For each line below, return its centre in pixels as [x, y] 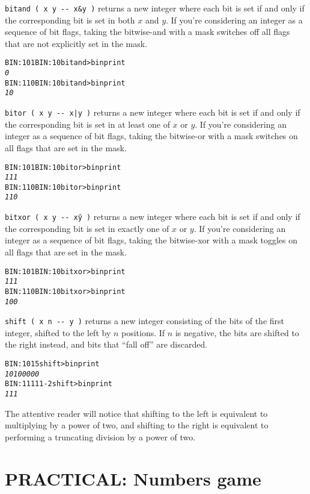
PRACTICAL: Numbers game [133, 478]
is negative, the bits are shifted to [237, 332]
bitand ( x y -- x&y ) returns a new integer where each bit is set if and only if [155, 8]
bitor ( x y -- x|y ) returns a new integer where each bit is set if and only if [153, 112]
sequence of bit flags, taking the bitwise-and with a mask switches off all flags [147, 32]
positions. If [143, 332]
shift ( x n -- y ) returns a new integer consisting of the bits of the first [144, 321]
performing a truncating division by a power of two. [100, 436]
